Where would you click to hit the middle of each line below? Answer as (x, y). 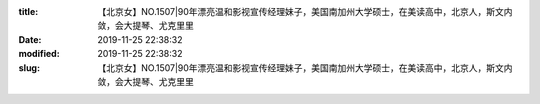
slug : (29, 67)
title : (28, 11)
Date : (30, 39)
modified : (39, 54)
